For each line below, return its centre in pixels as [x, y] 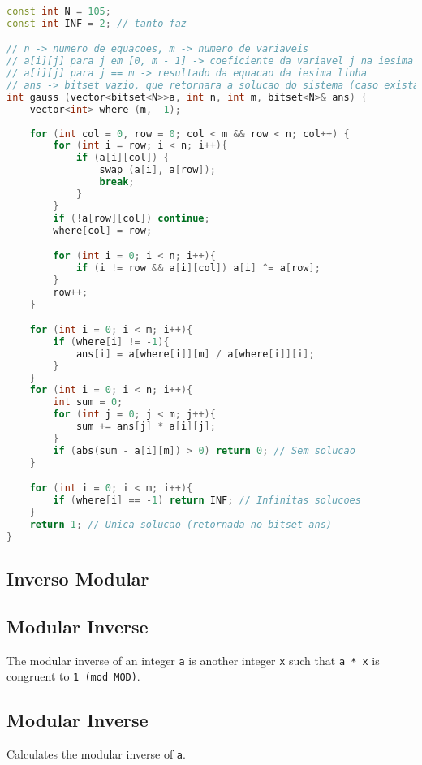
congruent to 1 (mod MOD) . [73, 676]
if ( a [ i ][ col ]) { [123, 158]
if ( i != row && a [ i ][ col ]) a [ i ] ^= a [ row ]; [198, 268]
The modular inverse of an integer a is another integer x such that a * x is [193, 660]
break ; [117, 182]
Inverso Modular [78, 579]
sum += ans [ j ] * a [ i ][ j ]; [146, 427]
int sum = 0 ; [88, 402]
